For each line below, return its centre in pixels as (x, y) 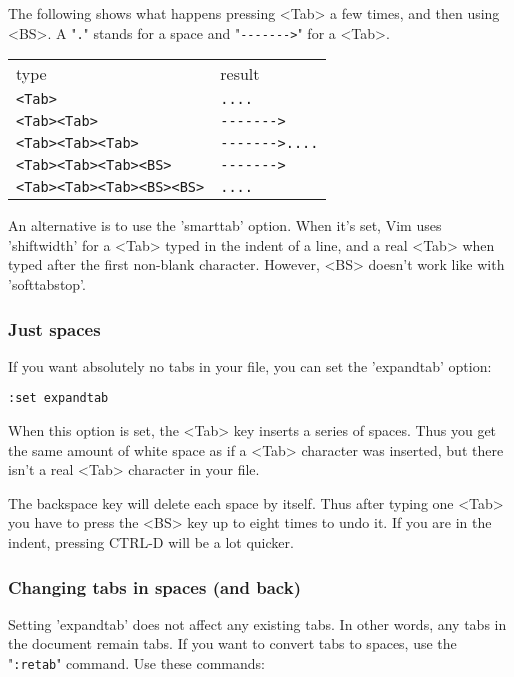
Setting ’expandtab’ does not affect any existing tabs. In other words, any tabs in (257, 623)
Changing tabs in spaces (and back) (154, 586)
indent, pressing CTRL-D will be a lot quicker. (151, 542)
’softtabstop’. (47, 284)
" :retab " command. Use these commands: (137, 663)
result (240, 74)
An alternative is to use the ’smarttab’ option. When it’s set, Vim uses (225, 225)
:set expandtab (58, 398)
